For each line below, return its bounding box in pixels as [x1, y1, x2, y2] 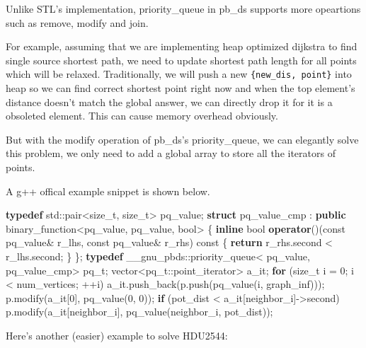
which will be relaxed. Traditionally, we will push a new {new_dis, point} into [6, 66, 352, 81]
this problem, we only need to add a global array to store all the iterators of [6, 146, 336, 161]
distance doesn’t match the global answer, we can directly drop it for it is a [6, 94, 333, 109]
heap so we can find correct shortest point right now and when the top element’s [6, 81, 355, 95]
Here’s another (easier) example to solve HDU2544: [6, 327, 228, 342]
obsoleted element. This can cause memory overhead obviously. [6, 108, 278, 123]
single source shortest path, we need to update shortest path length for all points [6, 52, 357, 67]
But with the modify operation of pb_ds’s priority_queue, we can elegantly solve [6, 132, 359, 146]
